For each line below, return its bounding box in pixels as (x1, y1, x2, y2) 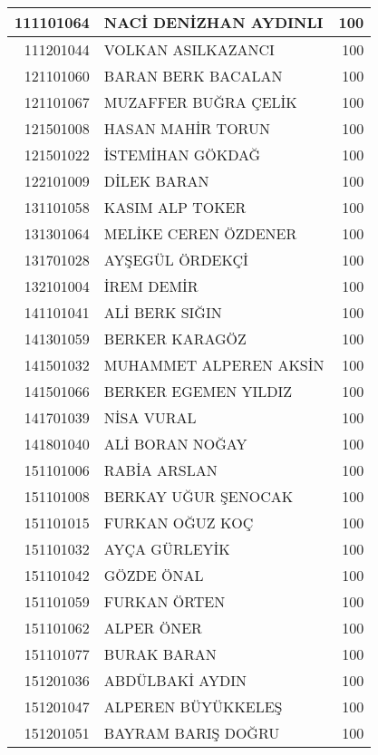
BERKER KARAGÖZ (103, 328, 247, 349)
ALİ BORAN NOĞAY (103, 433, 247, 454)
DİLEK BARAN (103, 170, 209, 191)
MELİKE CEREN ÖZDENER (103, 223, 297, 244)
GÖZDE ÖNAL (103, 565, 204, 586)
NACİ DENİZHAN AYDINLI (103, 12, 324, 33)
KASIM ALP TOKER (103, 197, 247, 218)
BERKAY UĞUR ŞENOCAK (103, 486, 294, 507)
